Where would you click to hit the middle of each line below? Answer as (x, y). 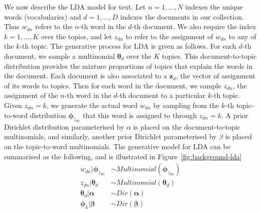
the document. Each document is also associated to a (86, 76)
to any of (242, 36)
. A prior (235, 115)
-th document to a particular (161, 95)
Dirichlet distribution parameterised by (64, 126)
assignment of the (31, 95)
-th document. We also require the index (194, 26)
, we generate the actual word (92, 105)
